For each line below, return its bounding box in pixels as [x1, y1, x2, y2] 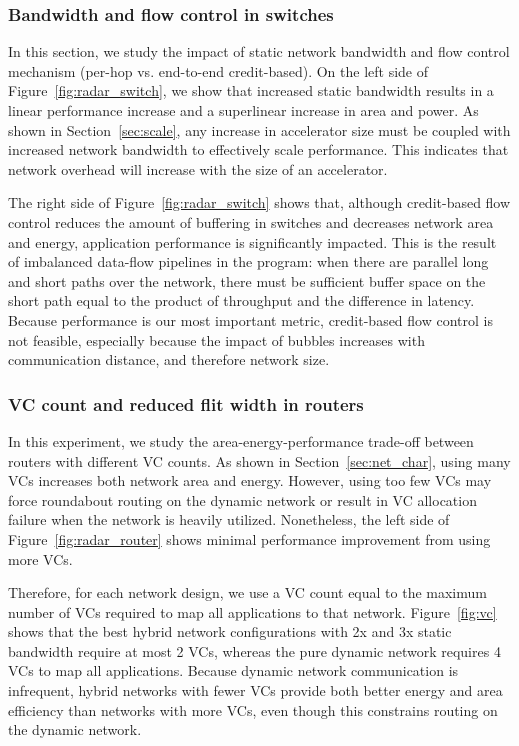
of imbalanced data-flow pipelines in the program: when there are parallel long [8, 251, 489, 272]
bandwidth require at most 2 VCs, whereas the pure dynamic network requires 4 [8, 640, 501, 661]
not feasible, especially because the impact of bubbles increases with [8, 329, 425, 350]
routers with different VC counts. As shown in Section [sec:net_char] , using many [8, 450, 511, 471]
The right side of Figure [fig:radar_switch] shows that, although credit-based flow [8, 192, 511, 213]
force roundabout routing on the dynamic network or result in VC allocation [8, 489, 477, 510]
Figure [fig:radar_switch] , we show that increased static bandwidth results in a [8, 80, 494, 101]
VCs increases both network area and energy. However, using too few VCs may [8, 470, 492, 491]
